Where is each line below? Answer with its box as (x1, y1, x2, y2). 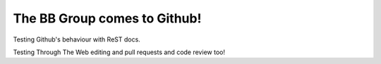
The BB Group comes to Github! (13, 11, 202, 26)
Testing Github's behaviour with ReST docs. (13, 35, 140, 44)
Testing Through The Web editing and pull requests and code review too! (13, 48, 226, 56)
